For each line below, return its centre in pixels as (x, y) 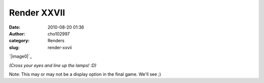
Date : (15, 27)
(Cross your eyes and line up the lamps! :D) (53, 65)
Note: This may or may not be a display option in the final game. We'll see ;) (85, 74)
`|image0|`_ (20, 56)
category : (19, 41)
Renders (56, 41)
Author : (17, 33)
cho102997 (59, 33)
